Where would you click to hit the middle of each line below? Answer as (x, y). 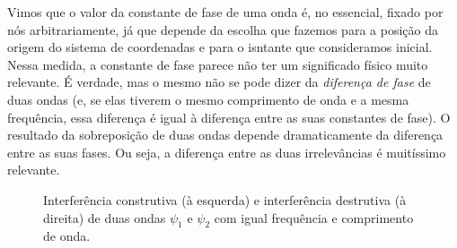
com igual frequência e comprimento (314, 217)
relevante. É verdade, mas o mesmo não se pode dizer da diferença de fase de (219, 82)
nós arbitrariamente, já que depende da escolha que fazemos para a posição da (223, 29)
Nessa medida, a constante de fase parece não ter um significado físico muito (218, 64)
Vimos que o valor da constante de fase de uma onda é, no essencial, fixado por (225, 12)
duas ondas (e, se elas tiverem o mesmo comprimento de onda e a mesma (208, 99)
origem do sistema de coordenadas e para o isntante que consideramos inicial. (220, 47)
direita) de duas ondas (105, 217)
